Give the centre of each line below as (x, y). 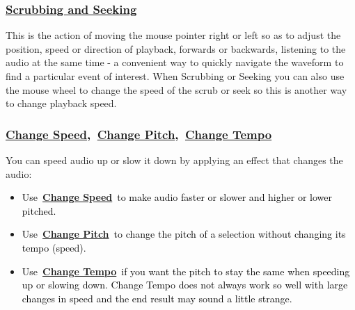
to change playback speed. (61, 103)
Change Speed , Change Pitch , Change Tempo (139, 134)
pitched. (39, 210)
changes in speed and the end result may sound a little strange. (157, 298)
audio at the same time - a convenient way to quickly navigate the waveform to (175, 62)
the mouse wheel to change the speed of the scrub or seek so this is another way (176, 89)
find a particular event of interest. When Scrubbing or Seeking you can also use (175, 76)
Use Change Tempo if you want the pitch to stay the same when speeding (186, 271)
